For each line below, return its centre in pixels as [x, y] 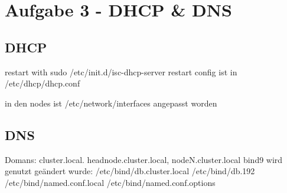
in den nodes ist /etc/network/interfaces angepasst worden [111, 103]
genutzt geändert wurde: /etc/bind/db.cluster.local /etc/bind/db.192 [130, 171]
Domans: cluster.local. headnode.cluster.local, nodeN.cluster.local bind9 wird [144, 159]
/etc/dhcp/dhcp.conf [43, 83]
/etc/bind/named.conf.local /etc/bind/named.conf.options [110, 182]
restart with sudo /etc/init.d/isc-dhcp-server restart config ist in [121, 71]
